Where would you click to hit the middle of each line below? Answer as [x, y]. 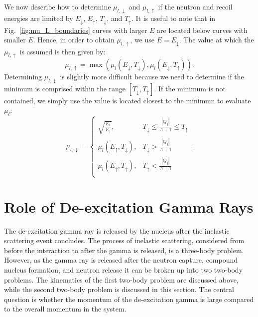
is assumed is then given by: [63, 51]
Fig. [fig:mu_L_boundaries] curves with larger [76, 30]
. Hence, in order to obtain [74, 40]
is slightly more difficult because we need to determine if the [152, 76]
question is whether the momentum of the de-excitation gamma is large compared [129, 299]
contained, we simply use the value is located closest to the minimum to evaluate [128, 100]
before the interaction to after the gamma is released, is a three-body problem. [124, 250]
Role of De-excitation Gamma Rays [129, 206]
